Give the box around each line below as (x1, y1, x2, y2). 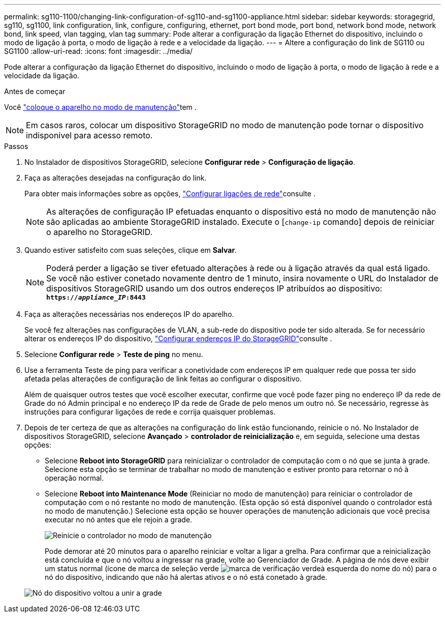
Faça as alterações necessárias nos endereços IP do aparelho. (24, 310, 234, 318)
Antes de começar (4, 87, 66, 96)
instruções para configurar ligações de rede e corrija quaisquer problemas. (24, 407, 276, 416)
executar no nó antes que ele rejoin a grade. (45, 515, 193, 524)
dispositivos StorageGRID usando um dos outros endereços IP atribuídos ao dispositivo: (46, 283, 383, 293)
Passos (4, 142, 28, 151)
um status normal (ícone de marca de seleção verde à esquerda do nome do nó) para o (45, 564, 437, 573)
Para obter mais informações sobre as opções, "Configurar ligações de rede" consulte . (24, 189, 315, 198)
